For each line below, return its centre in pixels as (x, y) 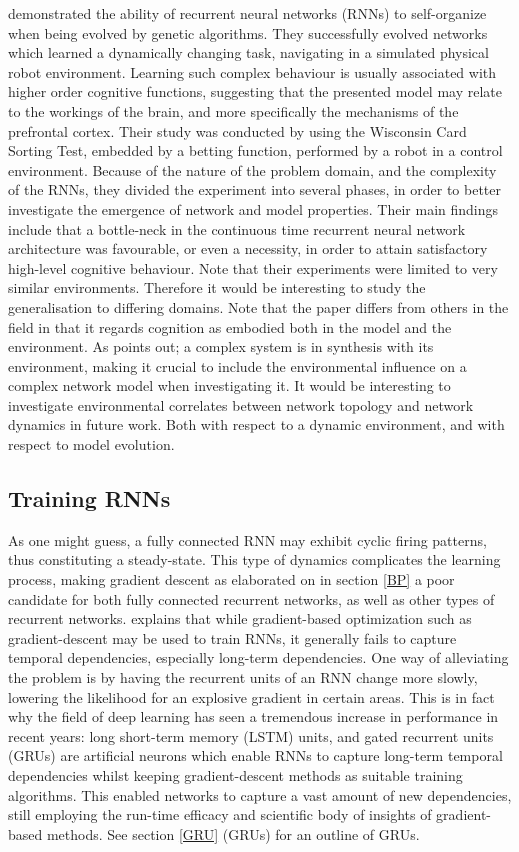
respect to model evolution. (91, 444)
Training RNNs (89, 498)
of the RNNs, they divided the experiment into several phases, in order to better (255, 189)
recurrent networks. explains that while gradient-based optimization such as (240, 618)
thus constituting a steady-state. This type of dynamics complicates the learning (254, 559)
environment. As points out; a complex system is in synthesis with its (221, 346)
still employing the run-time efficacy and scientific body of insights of (220, 814)
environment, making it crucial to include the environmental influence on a (237, 365)
